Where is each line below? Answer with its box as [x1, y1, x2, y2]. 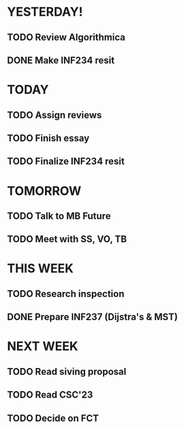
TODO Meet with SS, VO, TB [7, 233, 127, 245]
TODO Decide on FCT [7, 412, 99, 424]
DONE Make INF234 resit [7, 54, 114, 66]
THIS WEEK [7, 261, 74, 276]
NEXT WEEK [7, 339, 78, 354]
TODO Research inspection [7, 288, 125, 300]
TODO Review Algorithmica [7, 31, 126, 43]
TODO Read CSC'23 [7, 389, 93, 401]
